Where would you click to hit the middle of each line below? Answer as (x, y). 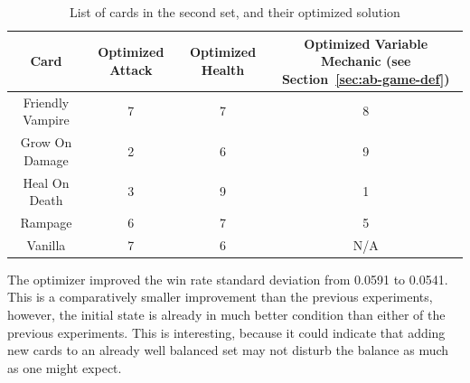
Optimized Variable (366, 43)
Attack (131, 69)
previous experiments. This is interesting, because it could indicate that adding (226, 332)
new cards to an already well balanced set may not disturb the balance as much (228, 350)
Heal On (46, 182)
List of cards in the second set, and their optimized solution (235, 12)
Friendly (46, 102)
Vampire (46, 120)
